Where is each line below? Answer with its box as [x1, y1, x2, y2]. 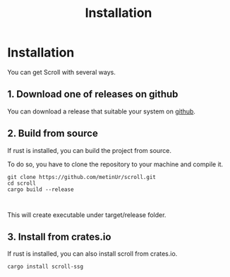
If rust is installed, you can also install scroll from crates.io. [7, 250, 178, 258]
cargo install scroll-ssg [7, 263, 83, 271]
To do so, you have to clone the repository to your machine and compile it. [7, 160, 224, 168]
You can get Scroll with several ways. [7, 68, 116, 76]
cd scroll [7, 180, 37, 187]
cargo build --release [7, 185, 74, 193]
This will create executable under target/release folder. [7, 210, 167, 219]
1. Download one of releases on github [7, 88, 178, 100]
